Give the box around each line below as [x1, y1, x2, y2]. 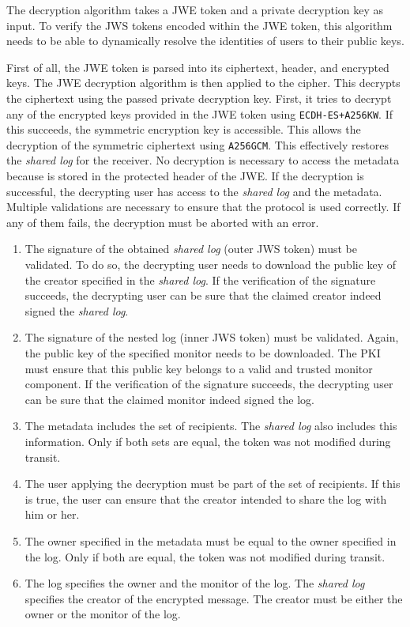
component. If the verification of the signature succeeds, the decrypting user [24, 376, 393, 392]
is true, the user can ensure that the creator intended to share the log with [24, 490, 387, 507]
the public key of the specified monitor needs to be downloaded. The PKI [24, 345, 381, 361]
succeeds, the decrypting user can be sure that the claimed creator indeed [24, 287, 382, 304]
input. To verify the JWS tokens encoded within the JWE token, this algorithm [6, 17, 393, 33]
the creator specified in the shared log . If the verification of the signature [24, 271, 376, 288]
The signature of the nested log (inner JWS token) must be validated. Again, [24, 329, 399, 346]
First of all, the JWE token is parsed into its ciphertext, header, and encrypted [6, 59, 389, 75]
